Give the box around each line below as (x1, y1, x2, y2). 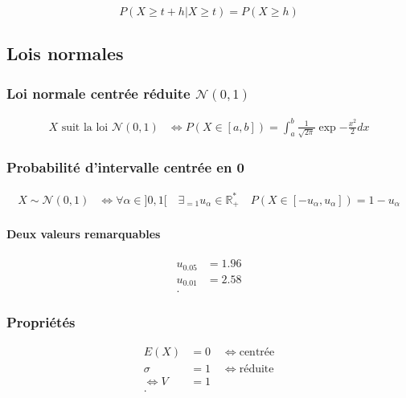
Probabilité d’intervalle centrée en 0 (6, 157, 245, 177)
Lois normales (6, 41, 124, 66)
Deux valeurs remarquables (6, 225, 161, 242)
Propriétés (6, 312, 76, 332)
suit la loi (61, 121, 109, 133)
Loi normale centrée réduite (6, 83, 191, 103)
